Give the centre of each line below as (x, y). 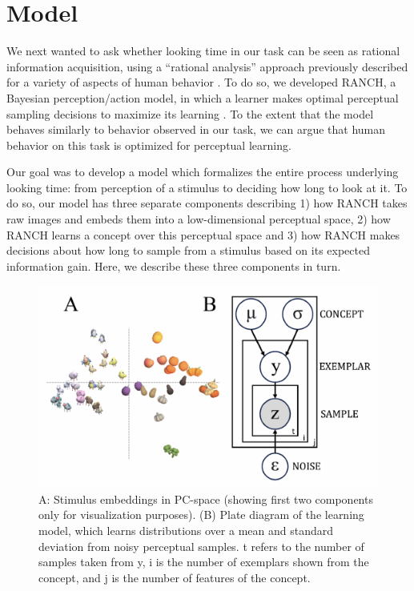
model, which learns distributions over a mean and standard (186, 530)
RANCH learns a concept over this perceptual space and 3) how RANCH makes (203, 234)
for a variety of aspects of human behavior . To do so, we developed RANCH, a (201, 82)
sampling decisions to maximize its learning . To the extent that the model (190, 113)
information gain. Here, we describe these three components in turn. (174, 265)
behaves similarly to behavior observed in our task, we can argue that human (196, 129)
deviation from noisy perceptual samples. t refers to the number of (201, 546)
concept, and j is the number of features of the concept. (175, 577)
